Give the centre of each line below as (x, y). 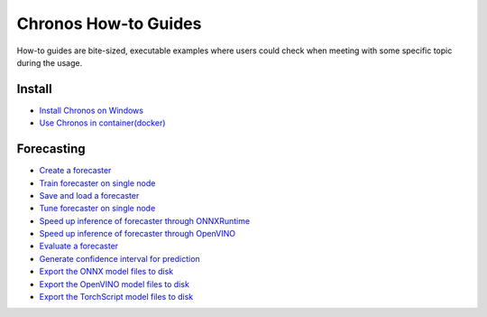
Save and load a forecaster (89, 195)
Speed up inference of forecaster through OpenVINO (138, 234)
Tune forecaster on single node (97, 209)
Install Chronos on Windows (92, 110)
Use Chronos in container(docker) (102, 123)
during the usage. (50, 62)
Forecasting (51, 149)
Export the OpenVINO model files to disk (114, 284)
